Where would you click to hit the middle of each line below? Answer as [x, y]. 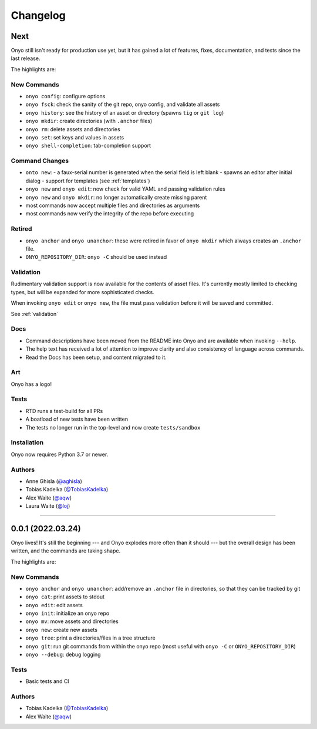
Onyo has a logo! [31, 384]
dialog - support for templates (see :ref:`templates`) [88, 181]
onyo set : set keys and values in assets [75, 137]
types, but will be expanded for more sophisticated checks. [83, 292]
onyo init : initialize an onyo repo [68, 613]
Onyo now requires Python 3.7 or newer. [60, 454]
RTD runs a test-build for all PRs [64, 411]
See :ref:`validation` [35, 314]
